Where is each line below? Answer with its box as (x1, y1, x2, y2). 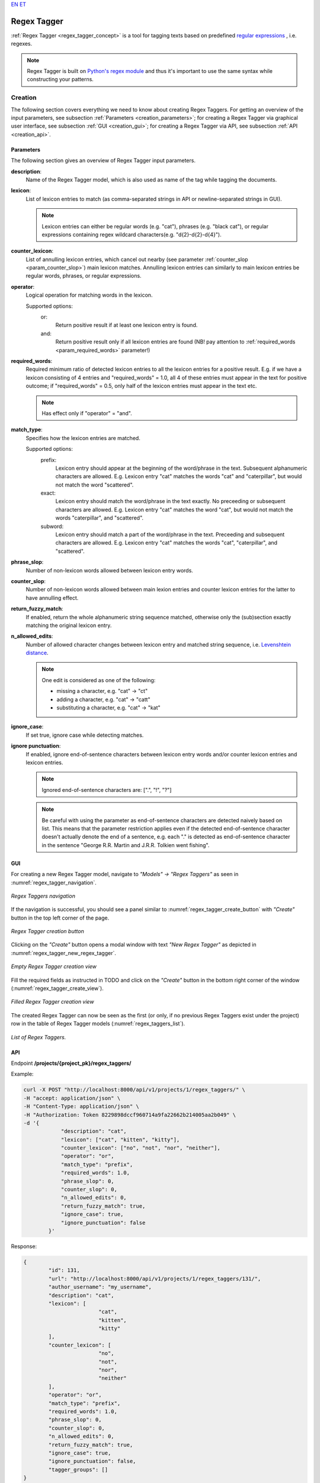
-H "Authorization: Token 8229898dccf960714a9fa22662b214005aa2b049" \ (23, 1111, 236, 1118)
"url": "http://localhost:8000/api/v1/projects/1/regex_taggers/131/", (48, 1275, 261, 1282)
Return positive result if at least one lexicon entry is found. (55, 322, 198, 329)
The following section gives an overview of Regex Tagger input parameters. (11, 157, 196, 164)
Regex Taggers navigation (11, 892, 75, 899)
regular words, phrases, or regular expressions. (25, 272, 142, 279)
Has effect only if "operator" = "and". (41, 409, 133, 416)
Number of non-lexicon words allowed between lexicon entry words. (25, 567, 194, 574)
